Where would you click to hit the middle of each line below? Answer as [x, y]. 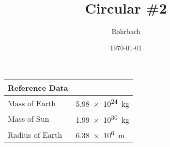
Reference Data [38, 88]
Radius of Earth [35, 134]
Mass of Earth [32, 103]
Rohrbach [126, 31]
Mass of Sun [29, 119]
